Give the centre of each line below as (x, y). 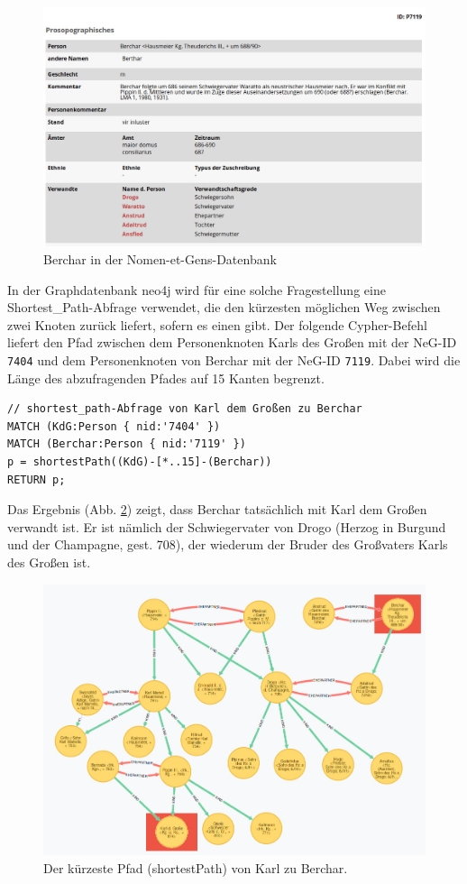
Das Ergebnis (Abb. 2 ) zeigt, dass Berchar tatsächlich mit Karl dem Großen (217, 509)
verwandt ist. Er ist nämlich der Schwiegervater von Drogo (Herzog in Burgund (227, 526)
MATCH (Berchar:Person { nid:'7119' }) (127, 444)
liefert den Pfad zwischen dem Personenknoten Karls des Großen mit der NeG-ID (232, 342)
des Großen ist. (49, 562)
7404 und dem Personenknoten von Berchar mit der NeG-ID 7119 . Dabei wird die (234, 359)
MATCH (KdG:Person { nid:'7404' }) (114, 426)
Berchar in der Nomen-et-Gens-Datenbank (160, 259)
